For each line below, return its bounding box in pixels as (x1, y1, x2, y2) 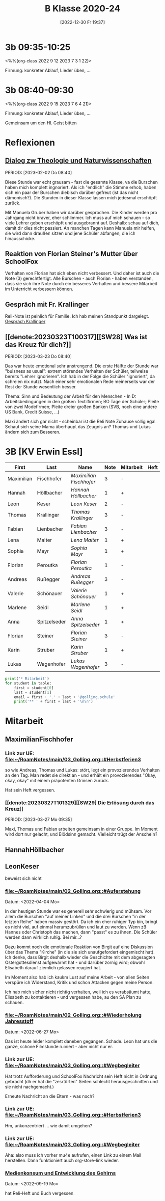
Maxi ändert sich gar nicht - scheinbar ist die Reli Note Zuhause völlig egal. (5, 418, 157, 425)
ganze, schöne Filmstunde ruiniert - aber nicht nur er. (5, 1044, 113, 1050)
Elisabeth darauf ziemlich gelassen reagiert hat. (5, 964, 102, 970)
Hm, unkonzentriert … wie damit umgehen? (5, 1122, 92, 1128)
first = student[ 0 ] (14, 685, 54, 690)
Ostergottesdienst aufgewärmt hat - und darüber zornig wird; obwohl (5, 959, 145, 965)
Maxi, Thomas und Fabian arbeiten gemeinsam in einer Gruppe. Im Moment (5, 826, 158, 832)
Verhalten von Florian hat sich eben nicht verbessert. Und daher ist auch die (5, 271, 160, 276)
